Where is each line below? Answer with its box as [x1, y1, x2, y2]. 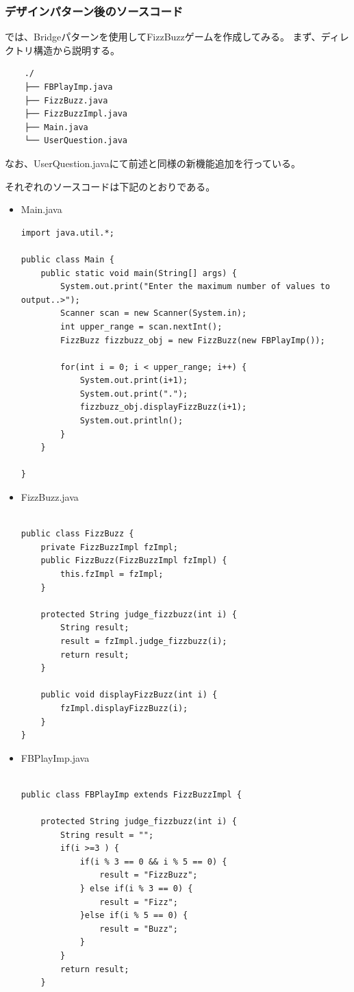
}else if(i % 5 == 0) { [79, 910, 188, 921]
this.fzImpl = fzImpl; [60, 569, 164, 579]
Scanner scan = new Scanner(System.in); [60, 308, 247, 319]
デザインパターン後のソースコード [5, 2, 184, 19]
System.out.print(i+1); [79, 375, 188, 386]
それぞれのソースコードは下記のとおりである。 [5, 179, 216, 193]
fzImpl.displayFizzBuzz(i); [60, 703, 188, 713]
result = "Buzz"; [99, 923, 178, 934]
